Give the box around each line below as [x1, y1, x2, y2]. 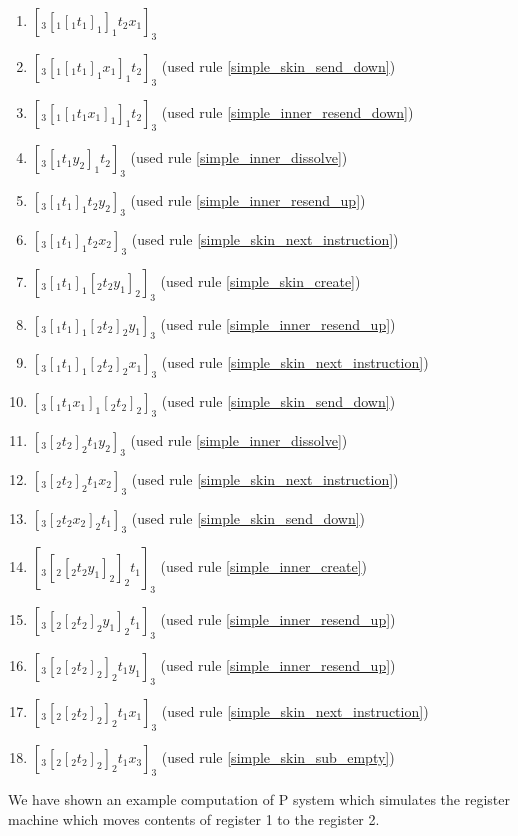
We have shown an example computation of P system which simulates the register [8, 789, 510, 810]
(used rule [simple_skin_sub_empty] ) [161, 746, 395, 767]
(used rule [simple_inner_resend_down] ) [161, 101, 414, 122]
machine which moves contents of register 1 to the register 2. [8, 808, 380, 829]
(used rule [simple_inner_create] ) [160, 556, 368, 577]
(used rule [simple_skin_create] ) [160, 270, 361, 291]
